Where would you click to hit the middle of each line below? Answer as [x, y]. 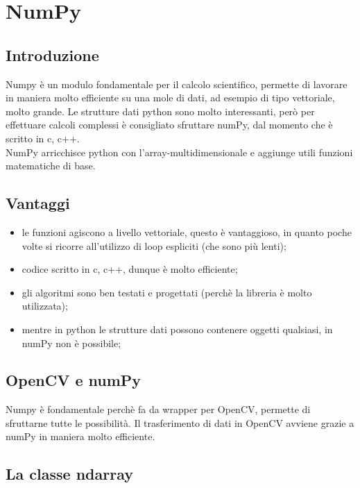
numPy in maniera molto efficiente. [80, 436]
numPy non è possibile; [71, 343]
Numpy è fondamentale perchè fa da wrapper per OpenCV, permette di [158, 409]
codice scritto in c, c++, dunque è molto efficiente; [130, 269]
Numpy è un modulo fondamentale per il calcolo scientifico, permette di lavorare [177, 84]
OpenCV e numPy [74, 380]
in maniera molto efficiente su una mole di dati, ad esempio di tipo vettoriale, [170, 98]
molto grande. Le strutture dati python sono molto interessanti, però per [160, 111]
